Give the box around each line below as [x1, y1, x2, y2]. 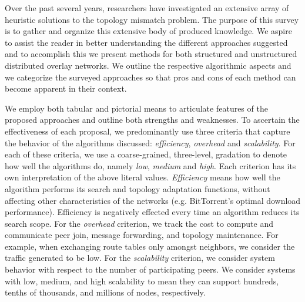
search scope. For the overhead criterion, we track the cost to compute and [5, 217, 273, 229]
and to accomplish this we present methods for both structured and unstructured [5, 48, 297, 60]
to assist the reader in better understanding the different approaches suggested [5, 36, 288, 48]
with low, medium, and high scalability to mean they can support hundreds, [5, 274, 279, 287]
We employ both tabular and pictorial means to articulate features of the [5, 102, 268, 114]
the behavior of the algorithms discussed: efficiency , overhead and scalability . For [5, 136, 296, 149]
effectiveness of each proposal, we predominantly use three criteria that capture [5, 125, 290, 137]
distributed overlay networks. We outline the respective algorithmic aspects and [5, 59, 291, 71]
